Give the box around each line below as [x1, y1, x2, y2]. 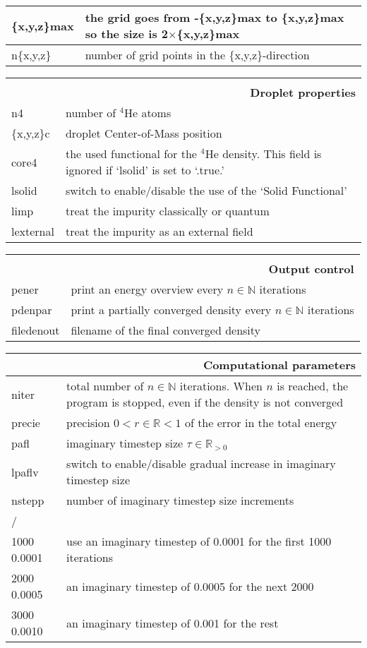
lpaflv [11, 463, 39, 480]
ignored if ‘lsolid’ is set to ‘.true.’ [65, 162, 224, 178]
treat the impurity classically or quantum [65, 203, 270, 219]
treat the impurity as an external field [65, 223, 253, 239]
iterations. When [179, 378, 263, 394]
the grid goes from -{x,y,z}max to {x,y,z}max [85, 9, 344, 25]
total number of [66, 378, 144, 394]
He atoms [124, 104, 172, 121]
